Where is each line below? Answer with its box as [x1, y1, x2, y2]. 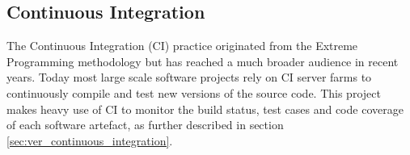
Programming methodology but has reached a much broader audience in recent [6, 52, 399, 69]
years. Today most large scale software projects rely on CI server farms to [6, 69, 372, 86]
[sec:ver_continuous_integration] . [6, 132, 173, 149]
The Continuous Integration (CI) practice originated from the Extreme [6, 37, 358, 54]
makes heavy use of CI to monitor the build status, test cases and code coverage [6, 100, 404, 117]
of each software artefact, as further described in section [6, 116, 284, 133]
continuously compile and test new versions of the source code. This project [6, 84, 381, 101]
